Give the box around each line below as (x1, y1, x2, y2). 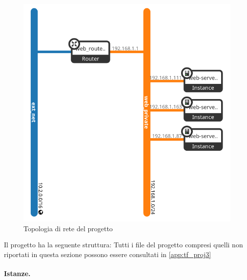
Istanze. (4, 268, 31, 279)
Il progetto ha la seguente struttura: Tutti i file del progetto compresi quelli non (4, 240, 243, 250)
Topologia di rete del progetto (23, 223, 113, 233)
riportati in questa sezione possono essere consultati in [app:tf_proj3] (4, 249, 211, 259)
